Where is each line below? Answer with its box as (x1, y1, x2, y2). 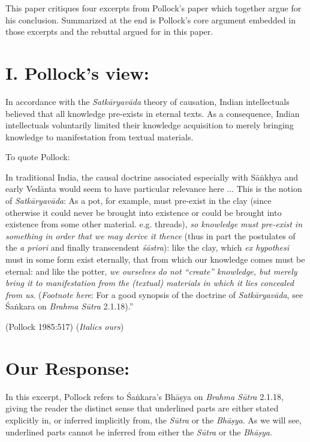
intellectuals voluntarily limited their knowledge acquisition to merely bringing (5, 119, 294, 131)
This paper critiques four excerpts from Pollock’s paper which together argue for (5, 2, 302, 14)
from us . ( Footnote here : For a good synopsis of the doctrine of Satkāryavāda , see (5, 288, 303, 300)
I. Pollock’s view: (5, 60, 149, 85)
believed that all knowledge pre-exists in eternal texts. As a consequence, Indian (5, 107, 300, 119)
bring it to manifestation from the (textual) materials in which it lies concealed (5, 276, 294, 289)
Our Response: (5, 355, 130, 380)
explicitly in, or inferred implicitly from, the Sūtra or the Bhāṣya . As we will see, (5, 413, 302, 426)
